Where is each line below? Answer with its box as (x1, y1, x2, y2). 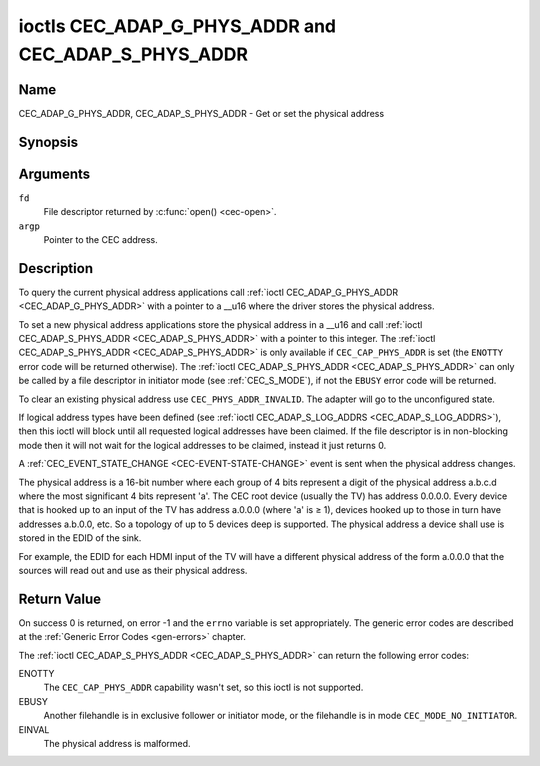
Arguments (18, 165, 91, 182)
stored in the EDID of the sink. (18, 532, 142, 544)
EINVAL (18, 723, 50, 735)
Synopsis (18, 133, 79, 150)
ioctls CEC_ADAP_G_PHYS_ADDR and (18, 15, 337, 37)
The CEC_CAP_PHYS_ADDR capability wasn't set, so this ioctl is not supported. (43, 681, 364, 694)
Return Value (18, 590, 102, 607)
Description (18, 260, 94, 277)
